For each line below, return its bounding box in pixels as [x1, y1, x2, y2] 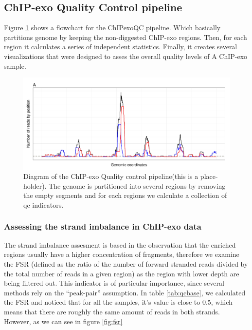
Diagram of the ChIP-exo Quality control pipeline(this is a [23, 171, 198, 181]
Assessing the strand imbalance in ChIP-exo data [4, 220, 201, 233]
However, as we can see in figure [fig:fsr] [4, 316, 123, 326]
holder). [23, 180, 47, 191]
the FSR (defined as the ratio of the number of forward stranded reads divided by [4, 258, 248, 269]
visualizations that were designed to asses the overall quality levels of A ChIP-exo [4, 51, 248, 61]
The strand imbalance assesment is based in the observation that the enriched [4, 239, 236, 250]
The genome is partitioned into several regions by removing [49, 180, 226, 191]
